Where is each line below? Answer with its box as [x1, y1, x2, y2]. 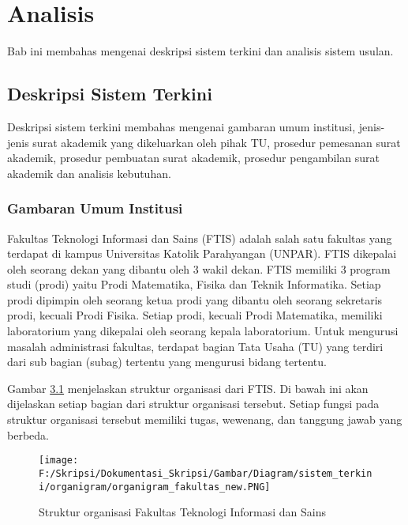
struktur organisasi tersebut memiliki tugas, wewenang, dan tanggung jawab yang [7, 411, 402, 428]
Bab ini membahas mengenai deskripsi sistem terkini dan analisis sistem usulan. [7, 43, 394, 59]
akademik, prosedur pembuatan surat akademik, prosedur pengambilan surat [7, 149, 380, 166]
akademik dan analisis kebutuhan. [7, 164, 171, 181]
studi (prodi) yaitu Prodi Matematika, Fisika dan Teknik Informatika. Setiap [7, 276, 381, 293]
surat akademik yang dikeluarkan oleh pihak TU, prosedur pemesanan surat [32, 134, 401, 150]
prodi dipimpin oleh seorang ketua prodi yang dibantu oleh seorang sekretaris [7, 291, 383, 308]
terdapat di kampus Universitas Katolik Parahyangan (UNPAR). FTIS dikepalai [7, 245, 397, 262]
